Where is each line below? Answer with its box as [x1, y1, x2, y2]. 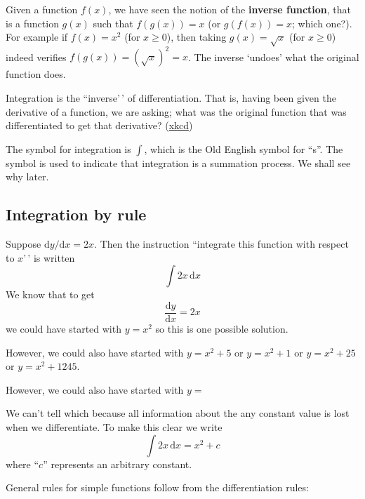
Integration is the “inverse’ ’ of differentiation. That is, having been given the [6, 91, 336, 105]
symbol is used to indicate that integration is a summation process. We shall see [6, 155, 351, 170]
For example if [6, 29, 68, 44]
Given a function [6, 2, 78, 16]
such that [93, 15, 133, 30]
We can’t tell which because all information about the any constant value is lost [6, 406, 350, 420]
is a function [6, 15, 59, 30]
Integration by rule [6, 204, 147, 225]
